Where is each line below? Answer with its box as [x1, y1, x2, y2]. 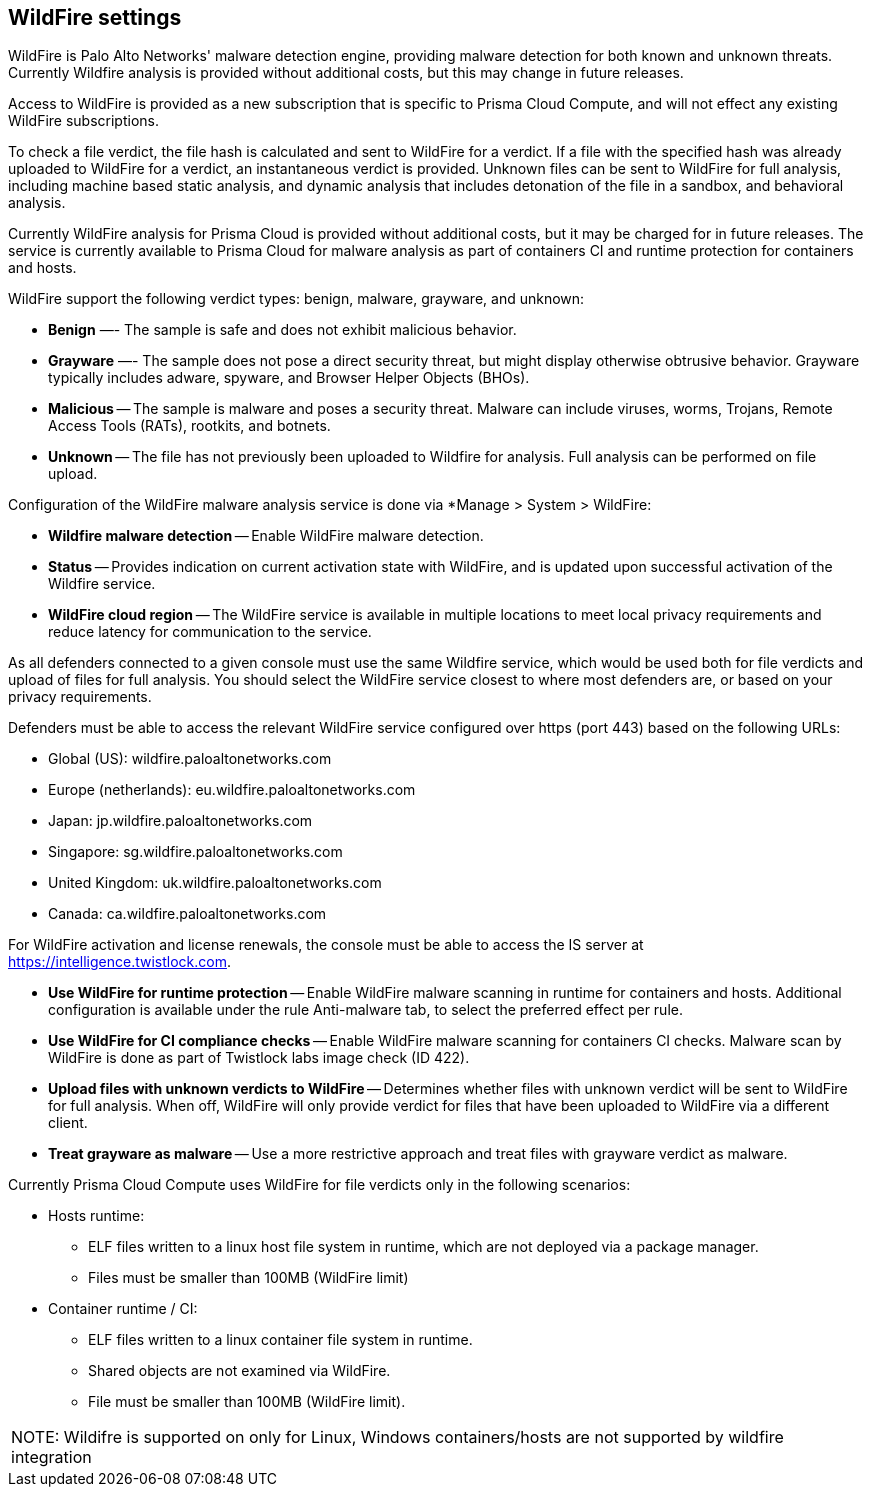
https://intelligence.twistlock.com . [8, 953, 231, 971]
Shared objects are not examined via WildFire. [88, 1362, 391, 1380]
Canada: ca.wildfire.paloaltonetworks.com [48, 905, 327, 923]
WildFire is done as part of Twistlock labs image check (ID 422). [48, 1049, 470, 1067]
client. [48, 1114, 88, 1132]
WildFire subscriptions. [8, 112, 159, 130]
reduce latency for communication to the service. [48, 623, 372, 641]
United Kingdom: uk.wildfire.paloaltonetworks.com [48, 874, 382, 892]
